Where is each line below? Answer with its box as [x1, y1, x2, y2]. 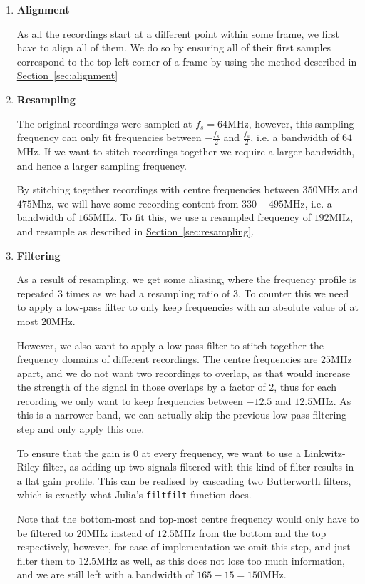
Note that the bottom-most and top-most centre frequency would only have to [16, 511, 359, 526]
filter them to [16, 553, 76, 568]
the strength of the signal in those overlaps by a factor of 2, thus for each [16, 379, 336, 394]
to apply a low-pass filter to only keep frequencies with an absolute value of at [16, 299, 359, 314]
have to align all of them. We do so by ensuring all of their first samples [16, 40, 331, 55]
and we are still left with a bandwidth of [16, 567, 194, 582]
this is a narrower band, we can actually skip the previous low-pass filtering [16, 407, 347, 422]
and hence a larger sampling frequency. [16, 158, 187, 173]
